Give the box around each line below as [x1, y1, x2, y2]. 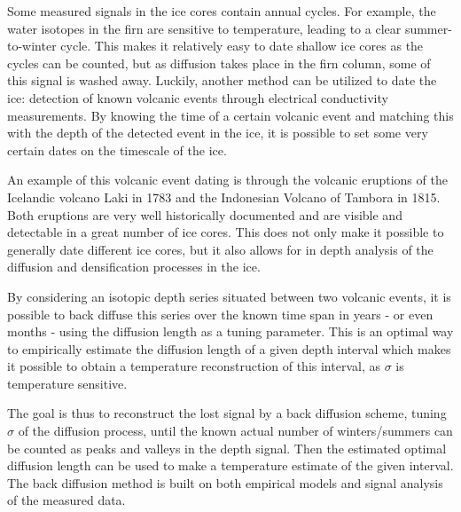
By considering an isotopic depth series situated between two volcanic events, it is [7, 287, 451, 305]
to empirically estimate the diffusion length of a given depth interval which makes [7, 339, 451, 358]
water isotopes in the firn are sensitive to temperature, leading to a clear [7, 19, 402, 37]
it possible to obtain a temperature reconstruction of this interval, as [7, 357, 380, 375]
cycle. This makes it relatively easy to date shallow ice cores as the [60, 36, 424, 55]
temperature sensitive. [7, 374, 128, 392]
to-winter [7, 36, 57, 55]
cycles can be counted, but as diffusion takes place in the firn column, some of [7, 53, 431, 72]
